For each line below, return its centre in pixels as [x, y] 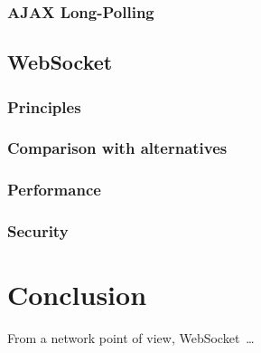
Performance [54, 190]
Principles [44, 106]
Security [38, 231]
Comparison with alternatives [117, 148]
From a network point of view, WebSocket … [131, 338]
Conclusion [77, 295]
